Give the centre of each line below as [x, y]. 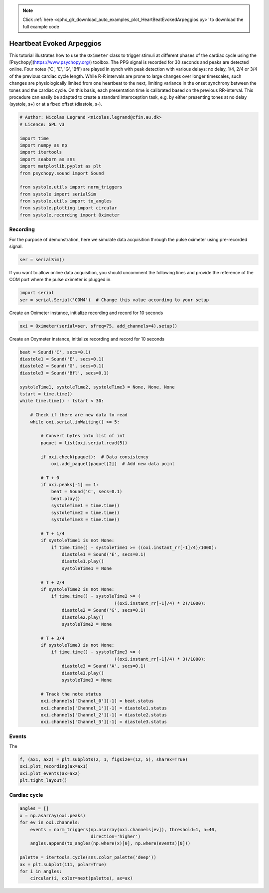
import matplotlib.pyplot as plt [61, 166]
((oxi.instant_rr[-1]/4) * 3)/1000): [160, 659]
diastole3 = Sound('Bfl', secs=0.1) [65, 373]
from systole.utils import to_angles [66, 201]
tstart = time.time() [46, 394]
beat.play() [66, 498]
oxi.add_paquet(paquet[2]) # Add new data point [113, 463]
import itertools [41, 152]
